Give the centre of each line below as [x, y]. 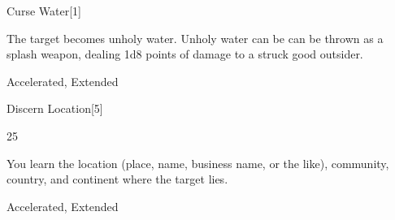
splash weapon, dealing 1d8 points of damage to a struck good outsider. [185, 54]
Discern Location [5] [55, 108]
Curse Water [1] [44, 11]
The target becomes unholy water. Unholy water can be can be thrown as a [195, 38]
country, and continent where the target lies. [117, 179]
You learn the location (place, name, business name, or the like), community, [198, 163]
